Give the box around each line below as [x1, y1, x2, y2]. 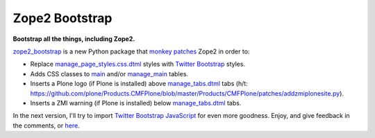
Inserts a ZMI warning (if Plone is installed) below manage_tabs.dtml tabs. [30, 98, 242, 107]
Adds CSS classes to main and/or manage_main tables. [30, 69, 189, 78]
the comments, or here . [12, 121, 80, 130]
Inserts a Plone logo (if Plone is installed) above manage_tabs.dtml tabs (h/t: [30, 80, 248, 88]
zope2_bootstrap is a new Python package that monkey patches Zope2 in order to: [12, 47, 250, 55]
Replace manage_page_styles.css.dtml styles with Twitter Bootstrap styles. [30, 60, 246, 69]
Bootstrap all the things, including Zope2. [12, 35, 135, 43]
